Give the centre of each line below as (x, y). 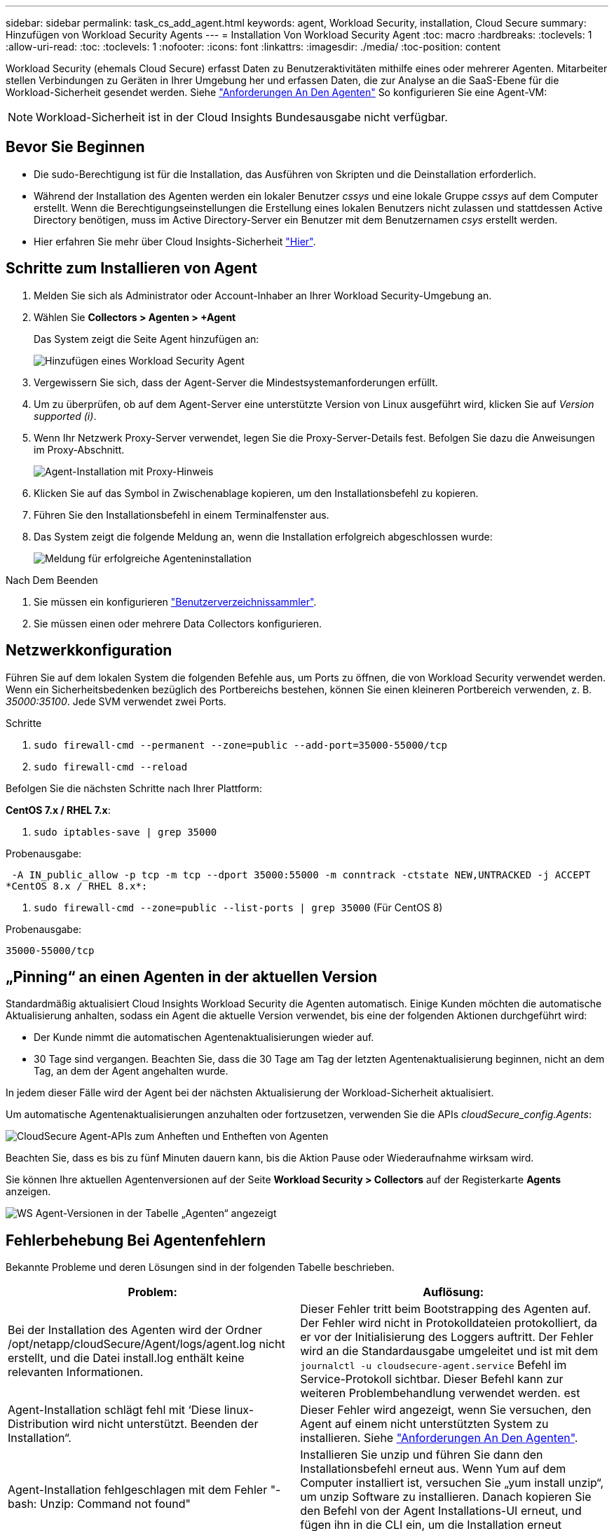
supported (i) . (65, 416)
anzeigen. (28, 1192)
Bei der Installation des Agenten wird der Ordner (135, 1330)
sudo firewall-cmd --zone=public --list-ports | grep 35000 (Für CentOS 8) (238, 907)
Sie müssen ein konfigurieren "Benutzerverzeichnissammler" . (175, 601)
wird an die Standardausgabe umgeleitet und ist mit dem (449, 1351)
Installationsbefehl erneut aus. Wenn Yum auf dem (433, 1469)
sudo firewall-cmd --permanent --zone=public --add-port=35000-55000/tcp (241, 745)
